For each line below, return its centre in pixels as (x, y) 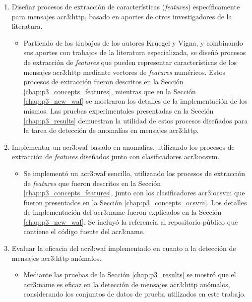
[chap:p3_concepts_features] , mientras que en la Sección (110, 91)
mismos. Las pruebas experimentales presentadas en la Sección (119, 110)
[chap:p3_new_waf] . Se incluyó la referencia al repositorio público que (131, 221)
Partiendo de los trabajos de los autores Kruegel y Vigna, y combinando (133, 42)
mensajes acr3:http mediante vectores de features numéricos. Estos (124, 72)
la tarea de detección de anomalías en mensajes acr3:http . (111, 130)
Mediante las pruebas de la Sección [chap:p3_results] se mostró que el (130, 274)
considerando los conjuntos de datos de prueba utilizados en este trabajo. (135, 294)
